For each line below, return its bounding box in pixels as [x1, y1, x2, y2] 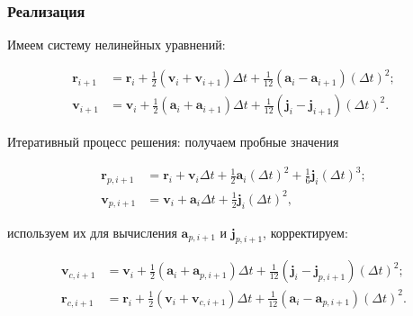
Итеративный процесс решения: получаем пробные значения [7, 132, 339, 151]
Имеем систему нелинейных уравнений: [7, 35, 226, 54]
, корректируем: [263, 222, 348, 241]
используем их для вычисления [7, 222, 177, 241]
